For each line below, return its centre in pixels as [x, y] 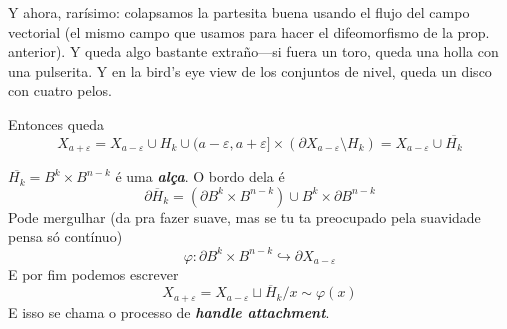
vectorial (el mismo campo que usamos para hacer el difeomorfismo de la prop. [249, 31]
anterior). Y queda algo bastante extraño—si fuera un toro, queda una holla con [253, 51]
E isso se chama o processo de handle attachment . [169, 311]
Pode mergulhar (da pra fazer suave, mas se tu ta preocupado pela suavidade [244, 216]
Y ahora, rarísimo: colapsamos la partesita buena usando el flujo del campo [239, 12]
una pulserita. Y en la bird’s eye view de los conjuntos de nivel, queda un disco [250, 70]
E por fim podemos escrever [93, 273]
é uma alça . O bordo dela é [200, 176]
